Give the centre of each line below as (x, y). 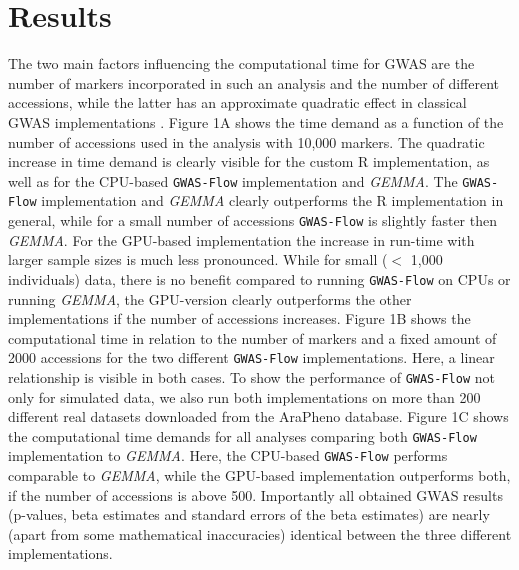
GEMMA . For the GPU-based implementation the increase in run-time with (241, 239)
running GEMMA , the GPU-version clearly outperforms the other (210, 298)
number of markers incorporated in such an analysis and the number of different (253, 82)
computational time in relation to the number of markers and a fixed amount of (252, 337)
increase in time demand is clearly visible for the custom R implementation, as (249, 161)
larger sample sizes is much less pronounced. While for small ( (198, 259)
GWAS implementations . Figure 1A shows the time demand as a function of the (256, 121)
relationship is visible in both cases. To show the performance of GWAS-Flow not (251, 376)
